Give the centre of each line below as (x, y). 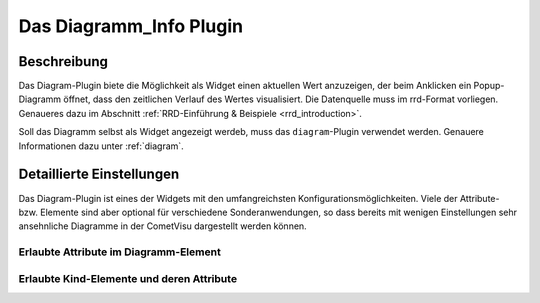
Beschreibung (63, 61)
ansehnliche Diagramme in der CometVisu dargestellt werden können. (162, 226)
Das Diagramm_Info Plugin (131, 26)
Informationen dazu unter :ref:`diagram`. (101, 146)
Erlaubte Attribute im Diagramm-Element (120, 252)
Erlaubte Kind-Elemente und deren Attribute (128, 278)
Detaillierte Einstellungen (99, 174)
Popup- (489, 86)
